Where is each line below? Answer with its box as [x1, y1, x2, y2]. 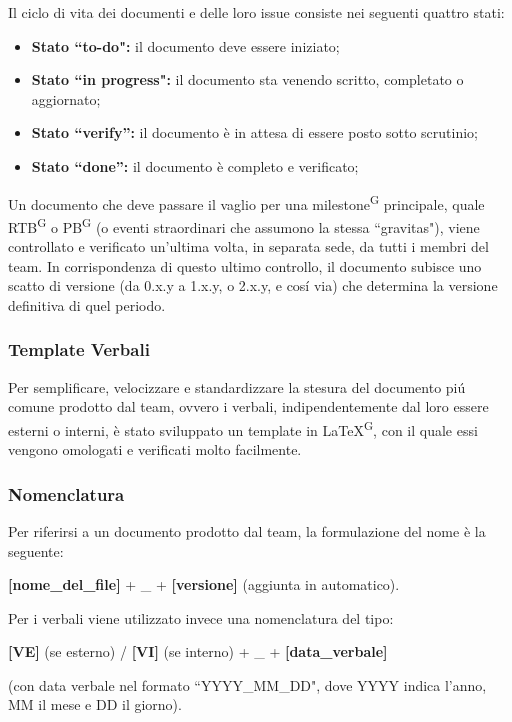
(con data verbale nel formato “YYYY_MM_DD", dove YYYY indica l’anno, [8, 674, 487, 695]
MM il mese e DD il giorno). [8, 694, 182, 715]
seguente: [8, 540, 64, 561]
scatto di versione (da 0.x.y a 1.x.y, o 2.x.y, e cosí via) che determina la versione [8, 275, 498, 296]
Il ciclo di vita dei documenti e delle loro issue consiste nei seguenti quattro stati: [8, 2, 505, 22]
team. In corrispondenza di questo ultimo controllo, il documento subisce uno [8, 255, 482, 276]
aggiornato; [31, 88, 101, 109]
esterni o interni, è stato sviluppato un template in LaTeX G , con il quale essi [8, 416, 478, 440]
